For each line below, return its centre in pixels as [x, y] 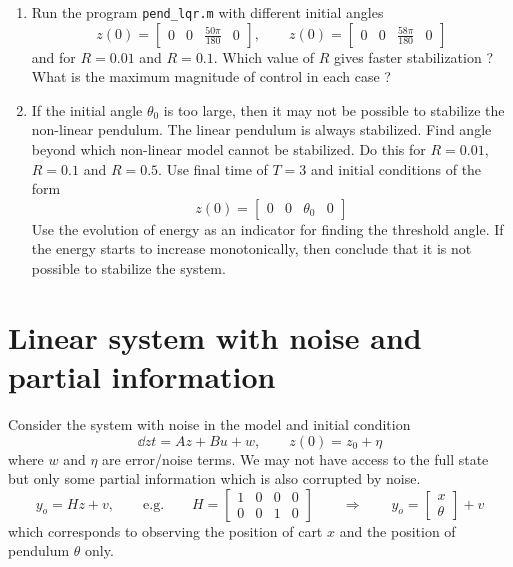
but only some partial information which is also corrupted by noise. [214, 478]
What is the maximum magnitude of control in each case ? [211, 76]
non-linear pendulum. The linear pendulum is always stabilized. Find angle [261, 129]
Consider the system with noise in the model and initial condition [209, 423]
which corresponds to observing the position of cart [165, 530]
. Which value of [264, 56]
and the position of [397, 530]
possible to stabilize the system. [128, 268]
